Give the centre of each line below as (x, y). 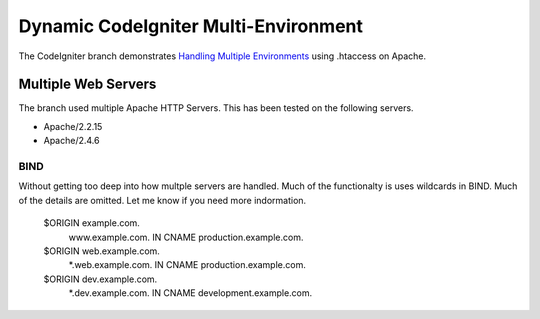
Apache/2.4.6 (71, 141)
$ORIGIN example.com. (91, 223)
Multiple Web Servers (87, 84)
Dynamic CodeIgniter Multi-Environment (191, 26)
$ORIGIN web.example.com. (101, 251)
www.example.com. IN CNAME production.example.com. (186, 237)
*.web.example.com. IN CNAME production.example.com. (187, 265)
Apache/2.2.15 (73, 126)
